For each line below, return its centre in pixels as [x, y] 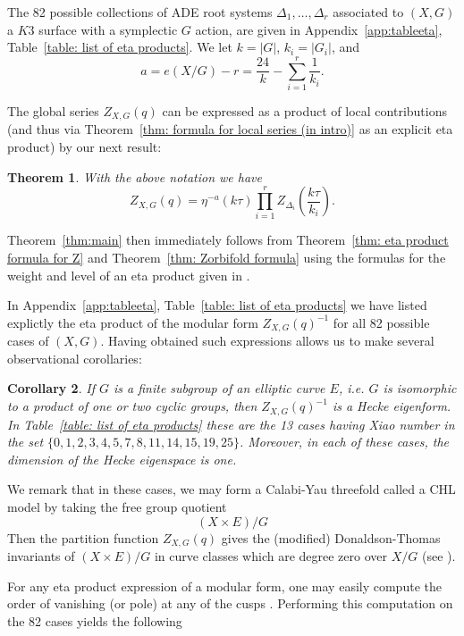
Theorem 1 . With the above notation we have [135, 176]
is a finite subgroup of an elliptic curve [219, 388]
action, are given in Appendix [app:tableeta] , [319, 29]
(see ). [439, 555]
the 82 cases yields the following [95, 620]
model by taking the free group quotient [117, 506]
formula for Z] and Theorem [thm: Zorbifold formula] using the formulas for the [227, 258]
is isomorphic [420, 388]
